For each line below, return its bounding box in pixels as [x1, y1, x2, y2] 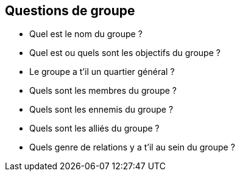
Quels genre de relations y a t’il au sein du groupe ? [29, 142, 235, 153]
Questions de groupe [5, 3, 135, 18]
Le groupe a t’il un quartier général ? [29, 66, 175, 77]
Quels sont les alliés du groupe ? [29, 123, 160, 134]
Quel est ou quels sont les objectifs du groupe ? [29, 48, 221, 58]
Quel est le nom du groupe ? [29, 29, 143, 40]
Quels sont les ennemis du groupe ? [29, 104, 174, 115]
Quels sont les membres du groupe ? [29, 85, 177, 96]
